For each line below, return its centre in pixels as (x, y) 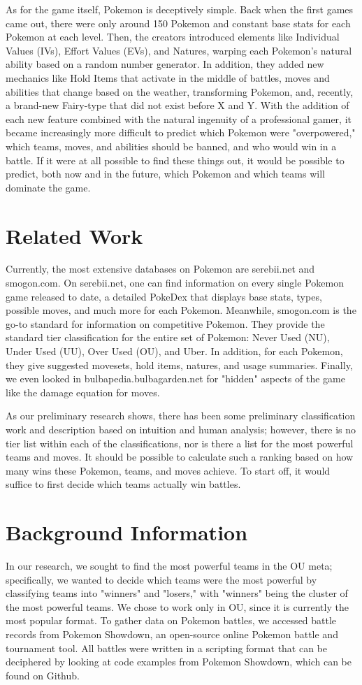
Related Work (74, 235)
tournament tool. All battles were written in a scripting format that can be (167, 648)
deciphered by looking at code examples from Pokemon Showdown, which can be (179, 662)
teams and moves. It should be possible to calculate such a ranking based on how (180, 457)
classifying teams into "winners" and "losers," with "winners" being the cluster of (177, 593)
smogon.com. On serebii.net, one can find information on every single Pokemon (175, 283)
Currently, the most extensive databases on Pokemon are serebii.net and (160, 269)
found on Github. (43, 675)
